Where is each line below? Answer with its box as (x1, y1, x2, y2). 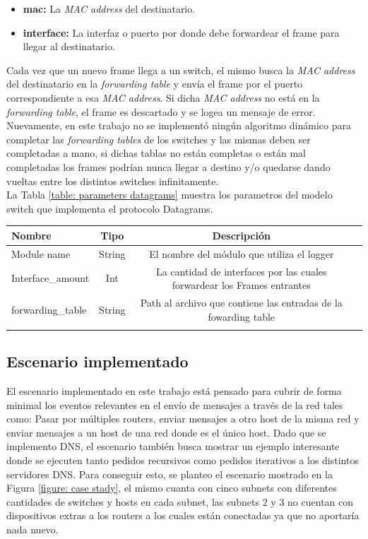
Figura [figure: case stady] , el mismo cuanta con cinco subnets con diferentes (6, 480, 337, 495)
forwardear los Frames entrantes (172, 278, 311, 292)
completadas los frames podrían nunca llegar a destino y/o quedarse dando (6, 159, 331, 174)
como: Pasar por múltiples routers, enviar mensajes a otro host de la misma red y (6, 411, 360, 426)
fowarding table (208, 309, 275, 324)
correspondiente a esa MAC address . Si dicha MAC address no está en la (6, 90, 320, 105)
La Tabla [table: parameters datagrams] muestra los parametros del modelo (6, 187, 333, 202)
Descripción (212, 227, 271, 242)
